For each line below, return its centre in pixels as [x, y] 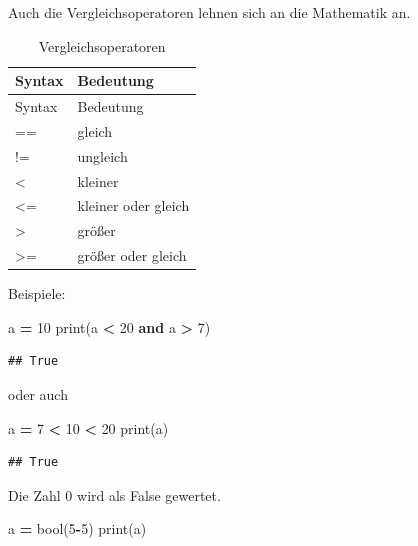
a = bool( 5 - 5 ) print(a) [77, 528]
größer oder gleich [132, 255]
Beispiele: [37, 293]
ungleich [102, 155]
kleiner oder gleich [133, 205]
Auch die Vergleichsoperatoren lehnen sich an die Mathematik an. [209, 12]
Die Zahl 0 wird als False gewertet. [114, 494]
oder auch [38, 393]
